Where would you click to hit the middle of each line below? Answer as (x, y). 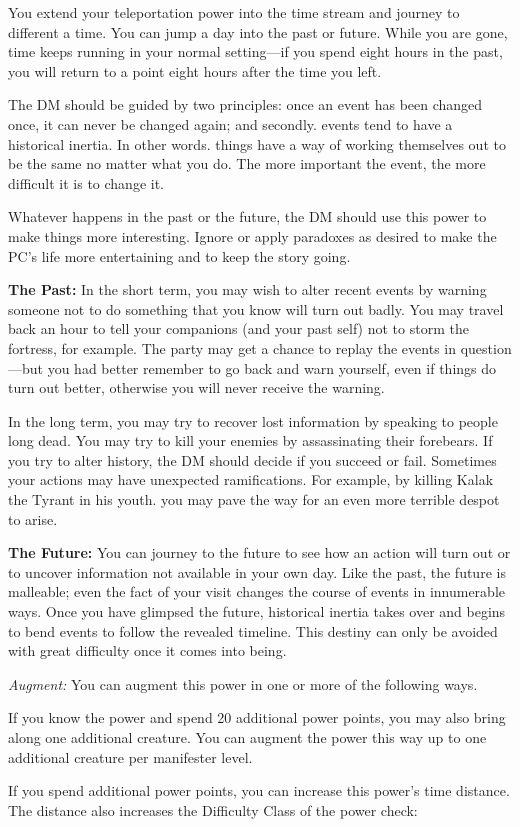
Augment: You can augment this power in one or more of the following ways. (243, 683)
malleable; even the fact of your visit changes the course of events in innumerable (256, 591)
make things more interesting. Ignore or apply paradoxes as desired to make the (252, 235)
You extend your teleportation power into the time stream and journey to (234, 12)
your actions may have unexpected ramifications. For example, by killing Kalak (251, 479)
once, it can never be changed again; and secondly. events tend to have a (230, 123)
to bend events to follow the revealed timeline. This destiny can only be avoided (253, 630)
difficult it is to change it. (86, 182)
